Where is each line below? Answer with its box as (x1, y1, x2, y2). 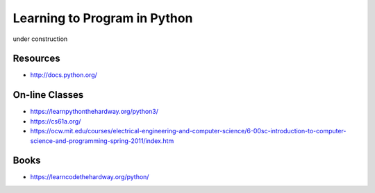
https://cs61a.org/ (30, 117, 81, 125)
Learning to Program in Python (12, 10, 193, 26)
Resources (12, 53, 60, 65)
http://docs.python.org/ (30, 71, 97, 79)
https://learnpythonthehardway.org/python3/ (30, 108, 159, 116)
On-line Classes (12, 89, 84, 101)
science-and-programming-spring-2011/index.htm (30, 136, 174, 145)
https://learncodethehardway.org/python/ (30, 173, 149, 181)
